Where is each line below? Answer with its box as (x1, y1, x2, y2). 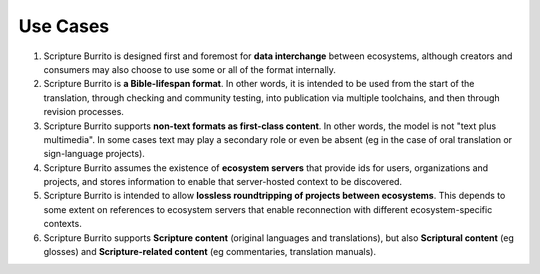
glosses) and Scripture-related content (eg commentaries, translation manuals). (43, 246, 377, 258)
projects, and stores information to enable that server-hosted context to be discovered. (43, 176, 403, 188)
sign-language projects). (43, 148, 145, 160)
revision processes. (43, 106, 125, 118)
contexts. (43, 218, 82, 230)
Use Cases (18, 15, 110, 37)
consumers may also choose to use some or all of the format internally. (43, 63, 337, 75)
